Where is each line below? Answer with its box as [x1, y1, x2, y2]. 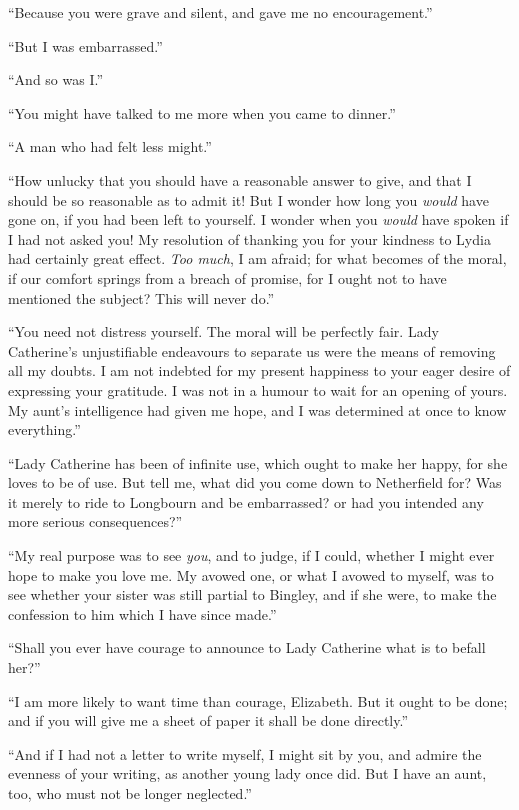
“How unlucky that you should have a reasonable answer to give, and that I [8, 169, 472, 190]
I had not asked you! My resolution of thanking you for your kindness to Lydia [8, 228, 491, 249]
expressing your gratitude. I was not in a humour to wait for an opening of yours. [8, 379, 508, 400]
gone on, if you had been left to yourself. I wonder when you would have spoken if [8, 209, 509, 230]
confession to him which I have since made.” [8, 603, 277, 624]
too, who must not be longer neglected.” [8, 783, 252, 803]
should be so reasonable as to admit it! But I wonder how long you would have [8, 189, 489, 210]
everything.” [8, 419, 81, 440]
